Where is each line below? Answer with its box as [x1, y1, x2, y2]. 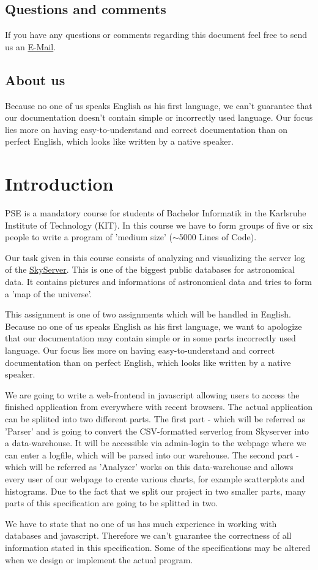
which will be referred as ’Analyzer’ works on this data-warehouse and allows [5, 460, 294, 473]
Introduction [5, 171, 114, 196]
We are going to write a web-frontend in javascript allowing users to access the [5, 388, 300, 401]
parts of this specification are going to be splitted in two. [5, 496, 218, 509]
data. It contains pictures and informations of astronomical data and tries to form [5, 275, 312, 288]
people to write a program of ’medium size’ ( [5, 230, 172, 243]
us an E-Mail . [5, 40, 56, 53]
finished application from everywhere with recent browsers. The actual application [5, 400, 312, 413]
